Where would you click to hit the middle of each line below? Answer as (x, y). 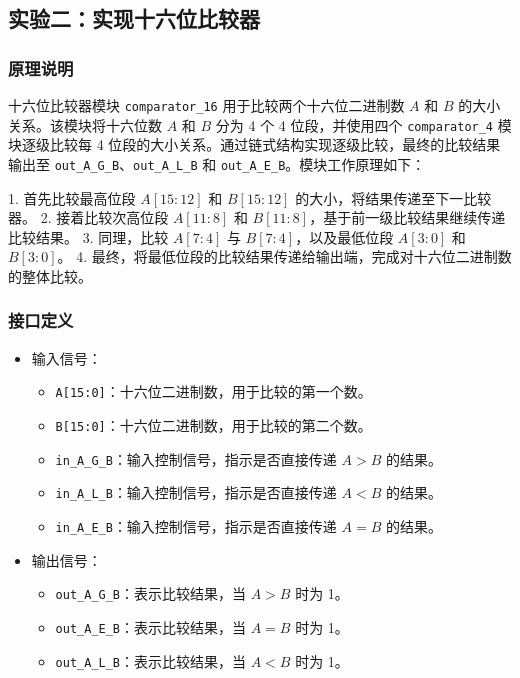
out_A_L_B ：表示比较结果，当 (151, 660)
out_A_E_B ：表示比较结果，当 (151, 626)
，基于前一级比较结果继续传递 (407, 217)
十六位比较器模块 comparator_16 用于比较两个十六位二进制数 (206, 105)
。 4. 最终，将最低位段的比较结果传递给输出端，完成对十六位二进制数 (284, 256)
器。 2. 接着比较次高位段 (88, 217)
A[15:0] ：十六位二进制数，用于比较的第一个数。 (213, 391)
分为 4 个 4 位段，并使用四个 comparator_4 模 (363, 124)
